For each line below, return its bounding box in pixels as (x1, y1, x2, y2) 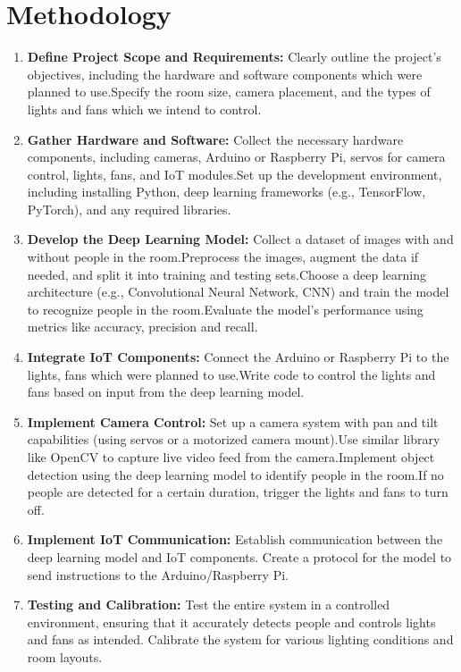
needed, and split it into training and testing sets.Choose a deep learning (27, 265, 426, 283)
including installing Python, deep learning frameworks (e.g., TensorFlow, (27, 182, 426, 201)
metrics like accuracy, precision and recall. (27, 317, 258, 336)
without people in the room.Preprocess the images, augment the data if (27, 248, 419, 266)
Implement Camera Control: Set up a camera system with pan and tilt (27, 412, 439, 431)
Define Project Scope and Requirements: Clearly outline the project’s (27, 47, 441, 66)
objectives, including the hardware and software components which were (27, 64, 423, 83)
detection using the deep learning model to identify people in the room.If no (27, 465, 444, 483)
